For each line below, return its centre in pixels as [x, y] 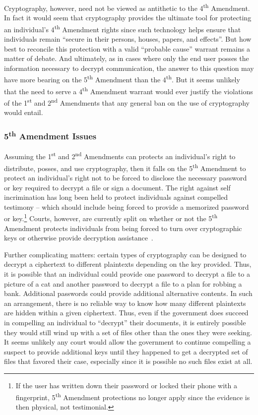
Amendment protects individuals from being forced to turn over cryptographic [123, 228]
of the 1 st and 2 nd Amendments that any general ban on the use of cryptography [127, 102]
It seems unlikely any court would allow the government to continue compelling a [128, 342]
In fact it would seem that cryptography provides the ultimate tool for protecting [128, 18]
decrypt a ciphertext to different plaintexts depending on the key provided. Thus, [128, 264]
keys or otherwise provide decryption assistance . [79, 238]
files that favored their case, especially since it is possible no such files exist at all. [128, 361]
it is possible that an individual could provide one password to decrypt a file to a [127, 273]
